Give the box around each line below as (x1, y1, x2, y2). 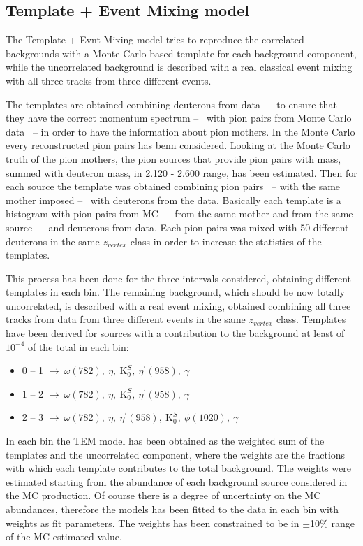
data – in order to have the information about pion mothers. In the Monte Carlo (6, 124, 355, 138)
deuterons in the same (6, 234, 100, 248)
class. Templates (276, 312, 346, 326)
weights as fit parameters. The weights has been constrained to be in (6, 515, 299, 530)
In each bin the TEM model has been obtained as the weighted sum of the (6, 433, 325, 448)
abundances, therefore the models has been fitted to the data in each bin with (6, 502, 339, 517)
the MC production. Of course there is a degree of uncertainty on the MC (6, 488, 321, 503)
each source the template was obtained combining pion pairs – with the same (6, 179, 341, 194)
